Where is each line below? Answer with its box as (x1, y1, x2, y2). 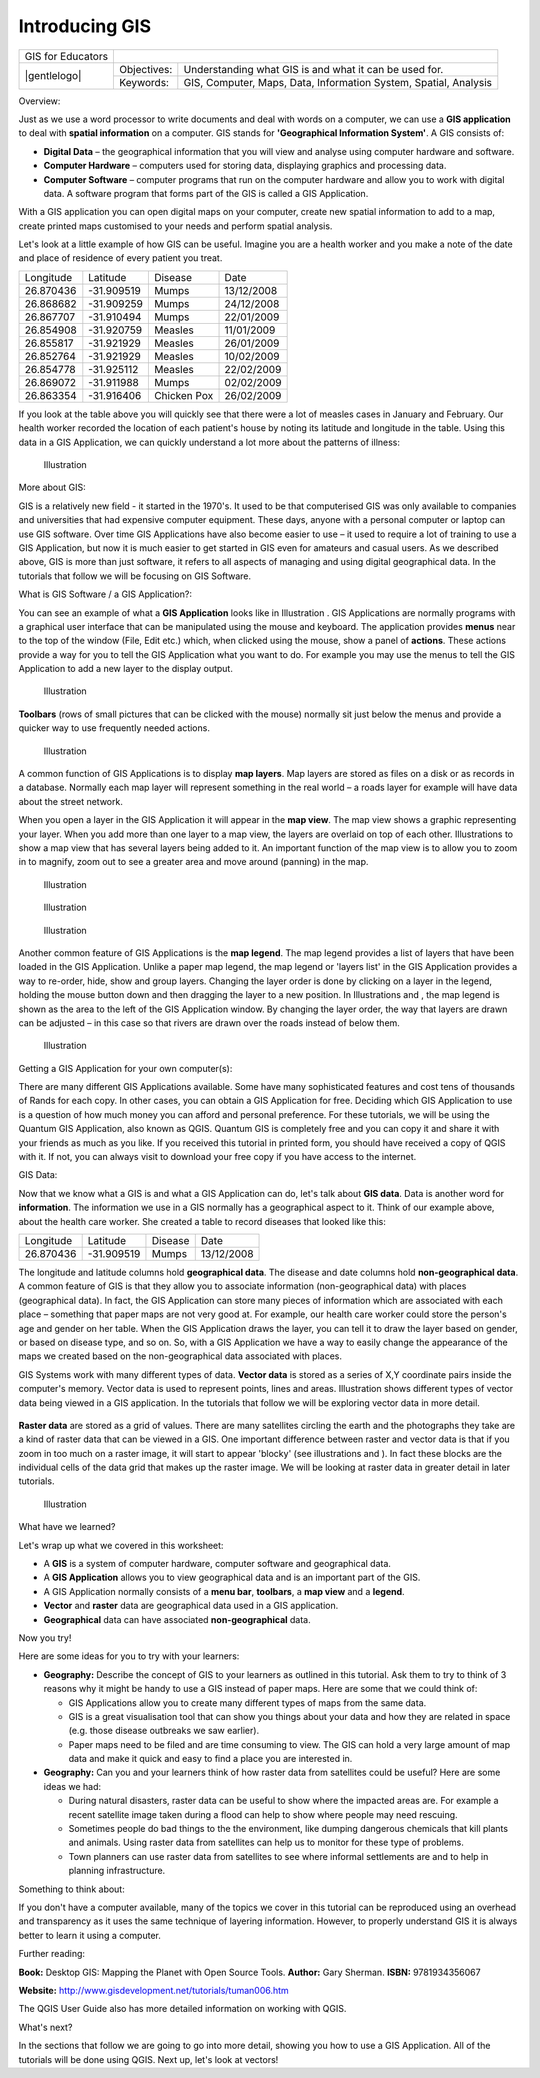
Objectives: (119, 62, 173, 76)
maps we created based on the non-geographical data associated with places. (18, 1350, 342, 1362)
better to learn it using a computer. (18, 1929, 162, 1941)
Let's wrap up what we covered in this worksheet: (18, 1539, 224, 1551)
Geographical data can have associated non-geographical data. (43, 1613, 311, 1625)
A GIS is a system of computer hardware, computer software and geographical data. (43, 1558, 392, 1570)
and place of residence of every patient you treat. (18, 252, 223, 264)
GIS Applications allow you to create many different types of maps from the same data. (68, 1696, 427, 1709)
